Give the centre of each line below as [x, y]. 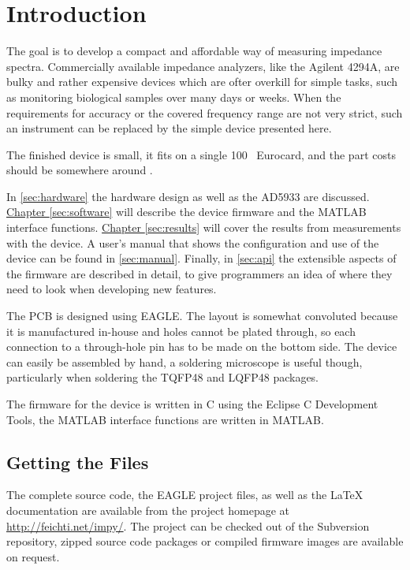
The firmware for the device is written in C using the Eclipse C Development [192, 404]
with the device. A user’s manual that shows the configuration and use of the [193, 242]
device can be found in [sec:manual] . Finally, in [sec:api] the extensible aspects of [201, 258]
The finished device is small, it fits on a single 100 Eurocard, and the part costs [201, 154]
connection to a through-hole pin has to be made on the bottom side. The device [202, 346]
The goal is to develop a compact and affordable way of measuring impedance [194, 51]
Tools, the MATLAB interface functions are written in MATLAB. [165, 419]
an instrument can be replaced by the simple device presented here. [169, 128]
